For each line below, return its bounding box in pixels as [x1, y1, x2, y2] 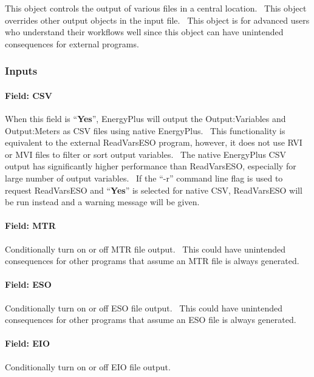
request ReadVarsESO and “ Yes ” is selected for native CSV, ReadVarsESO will [5, 183, 302, 196]
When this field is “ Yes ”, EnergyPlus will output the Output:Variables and [5, 112, 286, 125]
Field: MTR [5, 219, 56, 232]
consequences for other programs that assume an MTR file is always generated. [5, 254, 299, 267]
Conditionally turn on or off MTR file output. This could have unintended [5, 242, 286, 255]
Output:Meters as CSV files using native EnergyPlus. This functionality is [5, 124, 285, 137]
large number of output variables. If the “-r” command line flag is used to [5, 171, 283, 184]
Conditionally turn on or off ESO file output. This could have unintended [5, 301, 282, 314]
